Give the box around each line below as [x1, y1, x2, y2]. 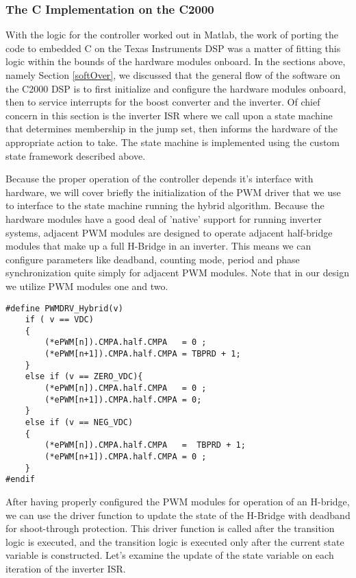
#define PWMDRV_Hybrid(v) [5, 303, 123, 313]
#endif [5, 474, 35, 485]
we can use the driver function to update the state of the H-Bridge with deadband [5, 507, 351, 522]
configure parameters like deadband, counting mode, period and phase [5, 252, 300, 266]
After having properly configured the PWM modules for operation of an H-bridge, [5, 494, 350, 508]
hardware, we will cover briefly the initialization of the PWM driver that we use [5, 184, 341, 199]
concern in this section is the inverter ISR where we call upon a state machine [5, 108, 333, 122]
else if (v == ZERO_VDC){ [25, 372, 143, 382]
